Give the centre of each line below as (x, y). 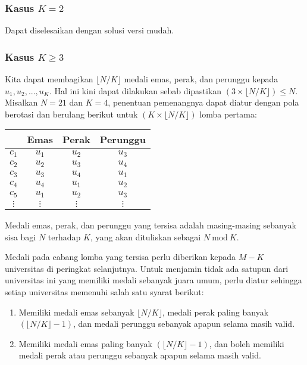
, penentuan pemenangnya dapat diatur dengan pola (203, 102)
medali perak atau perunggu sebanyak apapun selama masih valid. (140, 355)
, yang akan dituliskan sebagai (145, 236)
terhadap (64, 236)
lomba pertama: (228, 114)
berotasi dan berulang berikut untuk (71, 114)
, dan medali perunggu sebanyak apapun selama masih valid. (184, 324)
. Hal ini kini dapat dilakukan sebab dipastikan (135, 90)
